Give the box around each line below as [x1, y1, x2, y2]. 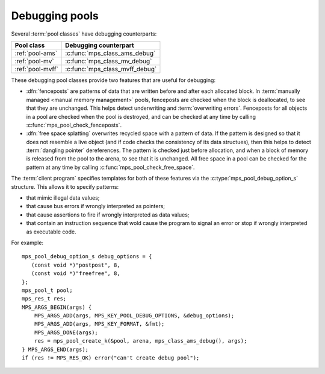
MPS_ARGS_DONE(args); [34, 329, 99, 336]
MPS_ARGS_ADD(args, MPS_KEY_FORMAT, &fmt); [34, 320, 165, 328]
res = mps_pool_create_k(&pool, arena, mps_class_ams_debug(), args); [34, 338, 247, 344]
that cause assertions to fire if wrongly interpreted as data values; [26, 211, 190, 218]
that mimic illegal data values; [26, 194, 100, 201]
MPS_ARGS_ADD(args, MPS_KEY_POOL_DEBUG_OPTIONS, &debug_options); [34, 312, 235, 319]
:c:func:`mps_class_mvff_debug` [65, 65, 157, 73]
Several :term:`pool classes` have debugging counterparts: [11, 30, 157, 37]
